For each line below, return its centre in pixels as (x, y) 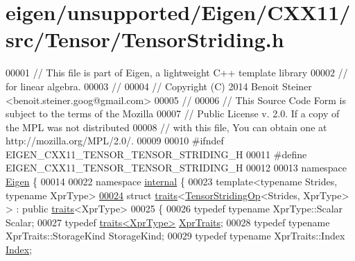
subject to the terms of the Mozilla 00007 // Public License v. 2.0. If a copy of (173, 113)
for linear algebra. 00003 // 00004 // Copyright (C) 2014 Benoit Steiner (159, 86)
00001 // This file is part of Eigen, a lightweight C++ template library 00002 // (177, 73)
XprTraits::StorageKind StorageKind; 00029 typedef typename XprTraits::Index (175, 236)
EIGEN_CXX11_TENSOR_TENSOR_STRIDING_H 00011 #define (156, 154)
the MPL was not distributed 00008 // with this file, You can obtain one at (166, 127)
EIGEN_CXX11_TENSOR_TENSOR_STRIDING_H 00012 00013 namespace (176, 168)
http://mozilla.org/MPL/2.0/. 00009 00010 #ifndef (115, 141)
